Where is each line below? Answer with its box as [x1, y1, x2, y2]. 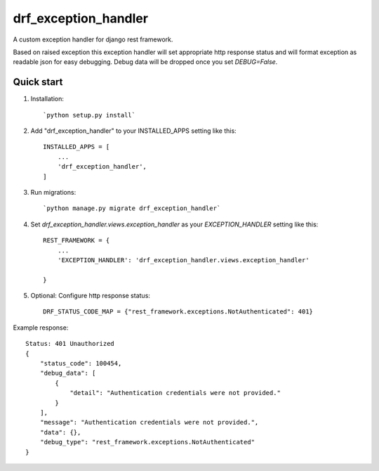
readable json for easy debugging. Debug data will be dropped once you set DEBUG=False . [13, 58, 278, 66]
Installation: [30, 95, 65, 103]
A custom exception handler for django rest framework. [13, 35, 173, 44]
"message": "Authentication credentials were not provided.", [39, 418, 259, 427]
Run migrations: [30, 188, 77, 196]
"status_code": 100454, [39, 359, 122, 368]
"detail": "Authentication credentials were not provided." [69, 389, 281, 397]
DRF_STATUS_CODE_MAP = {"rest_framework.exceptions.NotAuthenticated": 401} [43, 308, 314, 316]
